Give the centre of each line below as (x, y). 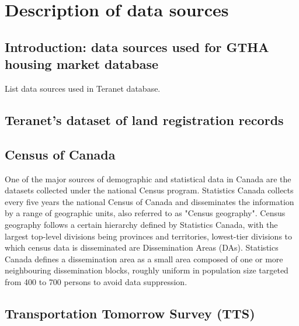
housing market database (82, 64)
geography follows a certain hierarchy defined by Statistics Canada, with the (141, 224)
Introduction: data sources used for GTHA (137, 46)
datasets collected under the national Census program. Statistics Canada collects (149, 190)
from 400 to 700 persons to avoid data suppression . (96, 281)
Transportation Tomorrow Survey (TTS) (130, 313)
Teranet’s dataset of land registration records (144, 119)
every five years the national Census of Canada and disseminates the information (149, 201)
